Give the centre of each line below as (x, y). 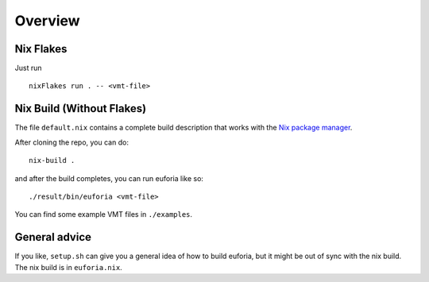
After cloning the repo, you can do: (71, 142)
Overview (47, 21)
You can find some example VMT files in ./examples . (104, 214)
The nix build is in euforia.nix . (68, 267)
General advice (53, 237)
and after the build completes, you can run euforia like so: (109, 178)
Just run (28, 68)
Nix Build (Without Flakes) (81, 108)
